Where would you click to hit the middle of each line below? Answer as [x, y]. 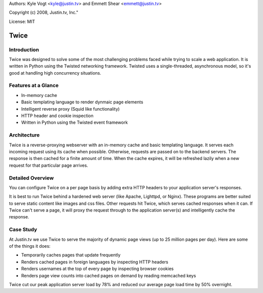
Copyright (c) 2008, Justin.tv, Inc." [44, 13]
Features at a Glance [34, 85]
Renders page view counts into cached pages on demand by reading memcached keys [109, 275]
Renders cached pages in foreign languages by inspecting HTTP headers [95, 262]
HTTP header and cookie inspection [57, 116]
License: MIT [22, 21]
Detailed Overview [31, 178]
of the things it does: [30, 246]
